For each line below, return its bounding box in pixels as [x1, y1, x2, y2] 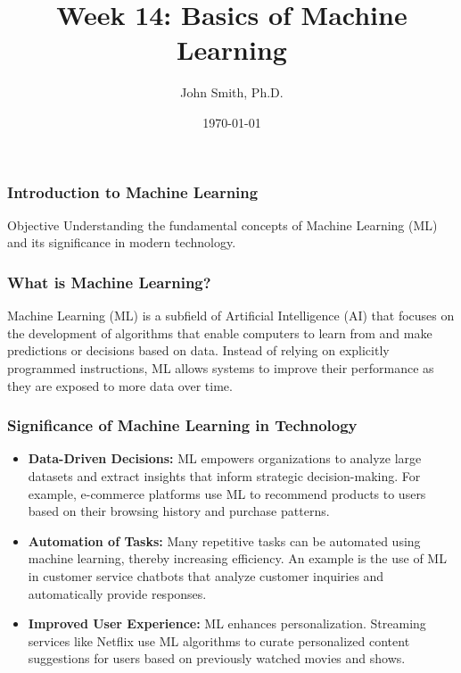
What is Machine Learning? [7, 270, 211, 293]
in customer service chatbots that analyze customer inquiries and [28, 566, 384, 585]
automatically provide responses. [28, 584, 207, 602]
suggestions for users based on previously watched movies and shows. [28, 649, 406, 668]
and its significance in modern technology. [7, 233, 236, 252]
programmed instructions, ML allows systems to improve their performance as [7, 358, 434, 377]
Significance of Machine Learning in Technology [7, 414, 358, 436]
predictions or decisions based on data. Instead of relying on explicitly [7, 341, 390, 360]
